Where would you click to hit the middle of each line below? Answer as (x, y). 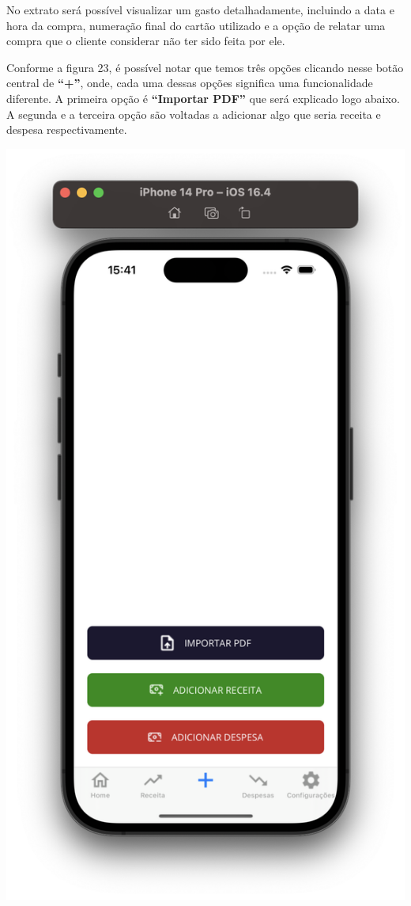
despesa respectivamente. (67, 129)
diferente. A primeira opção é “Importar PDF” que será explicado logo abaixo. (203, 98)
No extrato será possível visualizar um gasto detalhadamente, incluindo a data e (200, 10)
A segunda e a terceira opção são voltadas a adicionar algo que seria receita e (194, 114)
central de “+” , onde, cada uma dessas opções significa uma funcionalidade (190, 83)
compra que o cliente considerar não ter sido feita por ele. (146, 41)
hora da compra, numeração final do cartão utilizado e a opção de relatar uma (196, 25)
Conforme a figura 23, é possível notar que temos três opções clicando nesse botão (205, 67)
